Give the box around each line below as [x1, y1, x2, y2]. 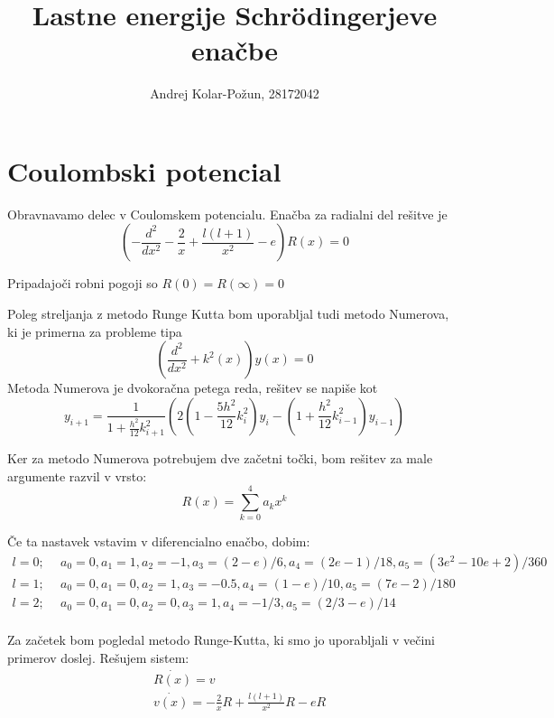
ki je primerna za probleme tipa [7, 322, 182, 340]
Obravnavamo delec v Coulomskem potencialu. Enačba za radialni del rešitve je [7, 204, 448, 223]
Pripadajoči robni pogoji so [7, 274, 158, 293]
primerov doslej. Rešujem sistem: [7, 648, 189, 667]
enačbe [190, 32, 279, 69]
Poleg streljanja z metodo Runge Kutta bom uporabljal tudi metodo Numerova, [7, 304, 449, 323]
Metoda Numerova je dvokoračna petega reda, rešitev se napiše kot [7, 378, 378, 397]
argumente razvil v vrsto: [7, 466, 147, 485]
